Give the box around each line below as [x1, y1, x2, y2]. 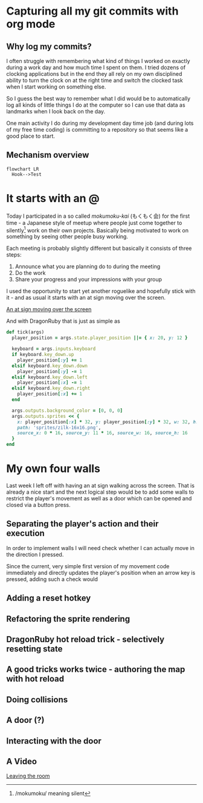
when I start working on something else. [6, 83, 106, 90]
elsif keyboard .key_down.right [11, 385, 91, 392]
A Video [6, 756, 37, 767]
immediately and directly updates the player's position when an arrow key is [6, 569, 196, 576]
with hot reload [6, 674, 65, 684]
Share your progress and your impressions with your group [14, 276, 162, 283]
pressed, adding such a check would [6, 575, 98, 583]
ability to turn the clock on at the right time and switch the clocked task [6, 77, 183, 84]
